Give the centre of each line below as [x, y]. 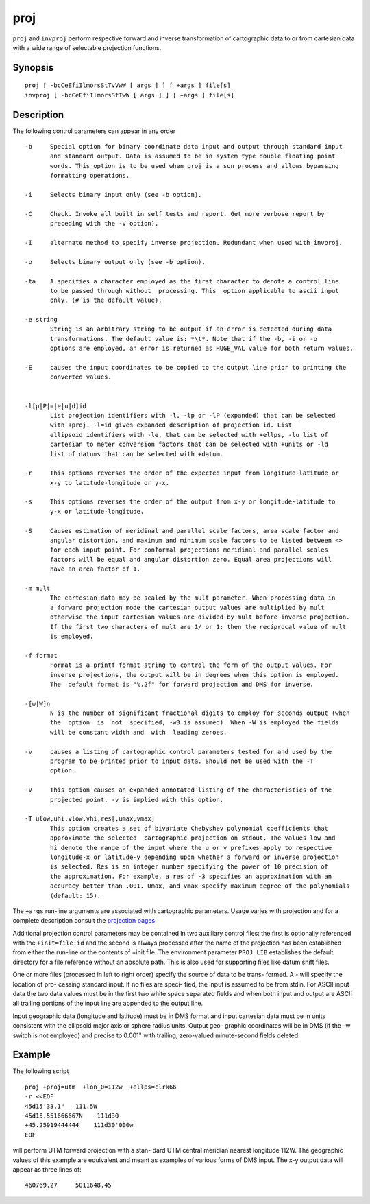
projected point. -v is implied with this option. [137, 800]
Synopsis [33, 68]
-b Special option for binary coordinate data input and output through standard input [184, 147]
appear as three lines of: [47, 1169]
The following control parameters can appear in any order [94, 131]
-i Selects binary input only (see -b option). [113, 194]
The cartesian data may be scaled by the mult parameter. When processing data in [193, 598]
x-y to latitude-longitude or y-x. [110, 483]
